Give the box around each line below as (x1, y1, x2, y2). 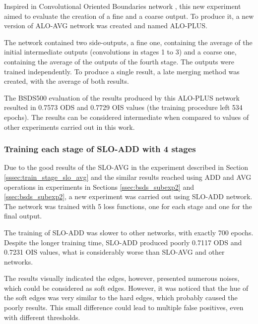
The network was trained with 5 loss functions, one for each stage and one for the (4, 201, 252, 211)
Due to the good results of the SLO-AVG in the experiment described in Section (4, 162, 249, 172)
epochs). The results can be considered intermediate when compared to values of (4, 111, 249, 122)
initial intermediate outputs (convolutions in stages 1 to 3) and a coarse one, (4, 47, 237, 57)
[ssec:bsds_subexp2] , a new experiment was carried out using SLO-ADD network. (4, 191, 253, 202)
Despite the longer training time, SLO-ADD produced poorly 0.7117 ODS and (4, 237, 242, 247)
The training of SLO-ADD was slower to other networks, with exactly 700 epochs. (4, 227, 254, 237)
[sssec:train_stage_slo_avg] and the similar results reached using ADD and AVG (4, 171, 252, 182)
